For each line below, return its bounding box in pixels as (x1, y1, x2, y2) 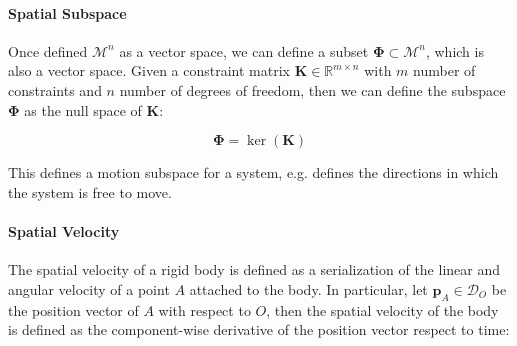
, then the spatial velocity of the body (266, 299, 499, 320)
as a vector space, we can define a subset (119, 40, 369, 61)
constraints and (8, 79, 102, 100)
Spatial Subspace (8, 2, 127, 23)
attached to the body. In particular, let (189, 278, 428, 299)
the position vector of (8, 299, 139, 320)
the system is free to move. (8, 181, 172, 202)
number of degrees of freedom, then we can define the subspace (119, 79, 506, 100)
